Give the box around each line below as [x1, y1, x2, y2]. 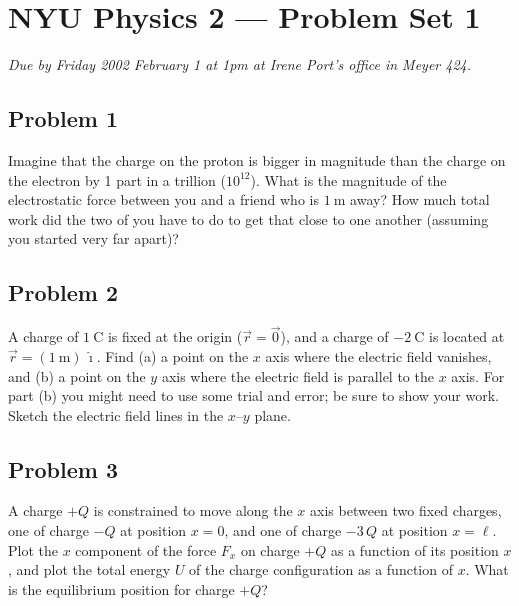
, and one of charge [224, 520, 342, 541]
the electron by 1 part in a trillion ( [8, 169, 226, 190]
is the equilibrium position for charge [8, 578, 235, 599]
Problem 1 [8, 103, 118, 134]
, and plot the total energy [8, 559, 171, 580]
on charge [240, 539, 300, 560]
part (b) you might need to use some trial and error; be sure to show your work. [8, 385, 499, 406]
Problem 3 [8, 453, 118, 484]
